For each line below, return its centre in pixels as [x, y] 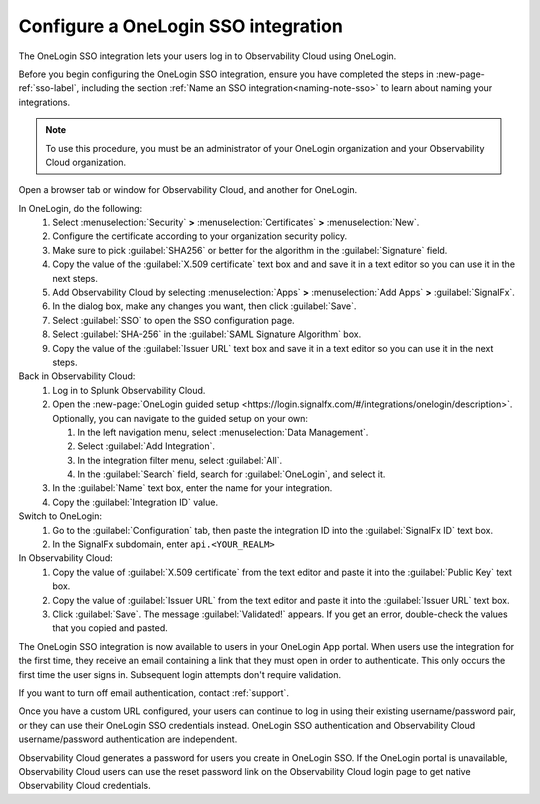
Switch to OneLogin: [60, 516]
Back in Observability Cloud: [77, 376]
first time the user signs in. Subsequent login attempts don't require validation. [180, 674]
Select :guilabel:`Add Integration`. [146, 446]
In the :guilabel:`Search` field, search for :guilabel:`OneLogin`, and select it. [231, 474]
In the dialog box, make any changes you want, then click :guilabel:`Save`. [204, 306]
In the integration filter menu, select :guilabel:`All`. [180, 460]
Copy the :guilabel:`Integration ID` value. [135, 502]
